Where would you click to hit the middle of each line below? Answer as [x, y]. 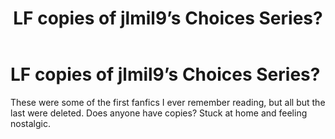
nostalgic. [30, 123]
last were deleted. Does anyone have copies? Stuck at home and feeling [159, 113]
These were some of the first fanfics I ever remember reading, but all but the [168, 102]
